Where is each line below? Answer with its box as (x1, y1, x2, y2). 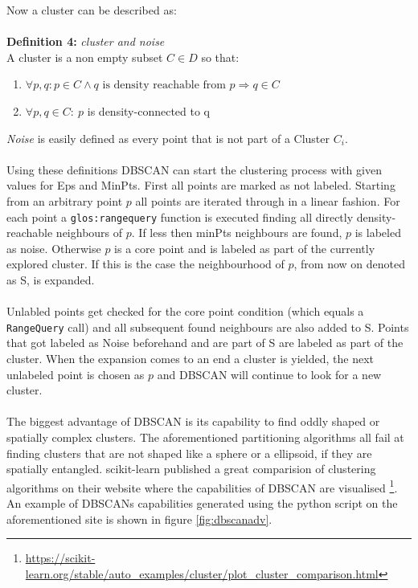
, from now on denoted (293, 255, 405, 272)
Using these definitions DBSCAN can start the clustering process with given (6, 161, 382, 178)
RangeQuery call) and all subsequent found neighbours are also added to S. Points (6, 318, 409, 335)
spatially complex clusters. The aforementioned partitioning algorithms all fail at (6, 428, 404, 445)
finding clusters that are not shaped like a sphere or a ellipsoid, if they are (6, 444, 372, 461)
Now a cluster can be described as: (6, 2, 177, 18)
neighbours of (55, 224, 123, 241)
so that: (201, 48, 240, 65)
